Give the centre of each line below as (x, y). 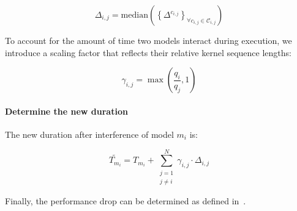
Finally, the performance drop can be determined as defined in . (126, 201)
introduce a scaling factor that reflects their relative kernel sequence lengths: (148, 52)
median (134, 15)
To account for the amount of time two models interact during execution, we (148, 40)
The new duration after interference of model (89, 134)
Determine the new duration (66, 111)
